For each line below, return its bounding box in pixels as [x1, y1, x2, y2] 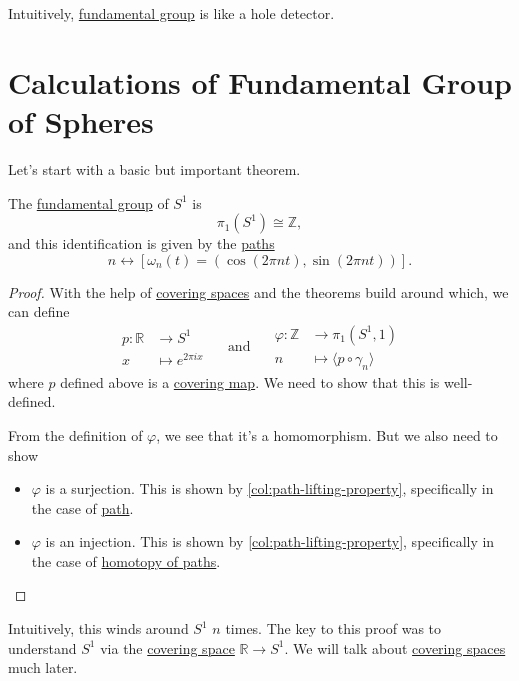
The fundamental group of [8, 192, 169, 213]
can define [8, 301, 70, 322]
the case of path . [31, 497, 134, 518]
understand [8, 637, 77, 658]
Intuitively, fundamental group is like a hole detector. [8, 3, 335, 23]
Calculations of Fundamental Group [8, 61, 512, 102]
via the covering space [100, 637, 235, 658]
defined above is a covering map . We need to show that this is [60, 371, 440, 392]
